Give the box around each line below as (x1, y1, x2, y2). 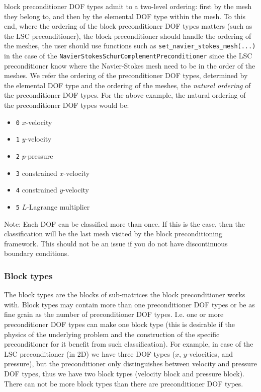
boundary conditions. (4, 248, 69, 258)
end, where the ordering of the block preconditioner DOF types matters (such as (4, 21, 252, 31)
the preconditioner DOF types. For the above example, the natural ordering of (4, 90, 246, 100)
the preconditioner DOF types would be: (4, 100, 129, 110)
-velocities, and (187, 348, 233, 359)
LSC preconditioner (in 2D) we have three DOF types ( (4, 348, 176, 359)
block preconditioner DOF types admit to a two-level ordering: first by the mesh (4, 1, 252, 11)
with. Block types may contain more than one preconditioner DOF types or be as (4, 299, 255, 309)
